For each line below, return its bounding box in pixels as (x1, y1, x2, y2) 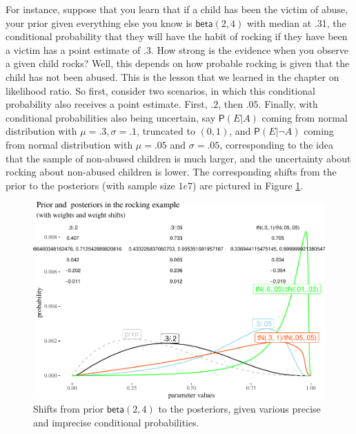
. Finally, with (258, 97, 318, 111)
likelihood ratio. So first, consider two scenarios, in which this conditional (6, 83, 315, 97)
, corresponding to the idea (219, 137, 334, 151)
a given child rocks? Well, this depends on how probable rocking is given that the (6, 56, 350, 70)
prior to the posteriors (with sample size (6, 178, 175, 192)
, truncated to (137, 124, 195, 138)
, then (218, 97, 244, 111)
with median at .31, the (246, 15, 346, 30)
